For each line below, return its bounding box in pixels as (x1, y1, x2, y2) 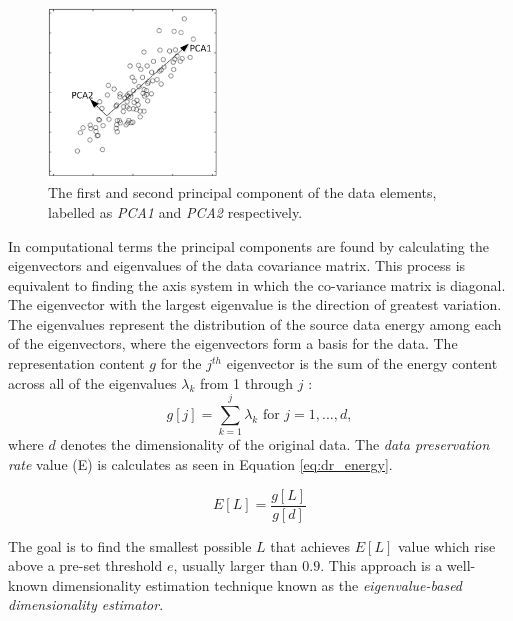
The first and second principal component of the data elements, (48, 182, 437, 203)
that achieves (270, 535, 351, 556)
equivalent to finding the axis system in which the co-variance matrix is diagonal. (8, 274, 506, 295)
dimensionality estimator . (8, 594, 164, 615)
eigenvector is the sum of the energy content (226, 353, 498, 374)
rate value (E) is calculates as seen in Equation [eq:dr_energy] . (8, 453, 393, 474)
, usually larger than (173, 555, 298, 576)
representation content (8, 353, 145, 374)
